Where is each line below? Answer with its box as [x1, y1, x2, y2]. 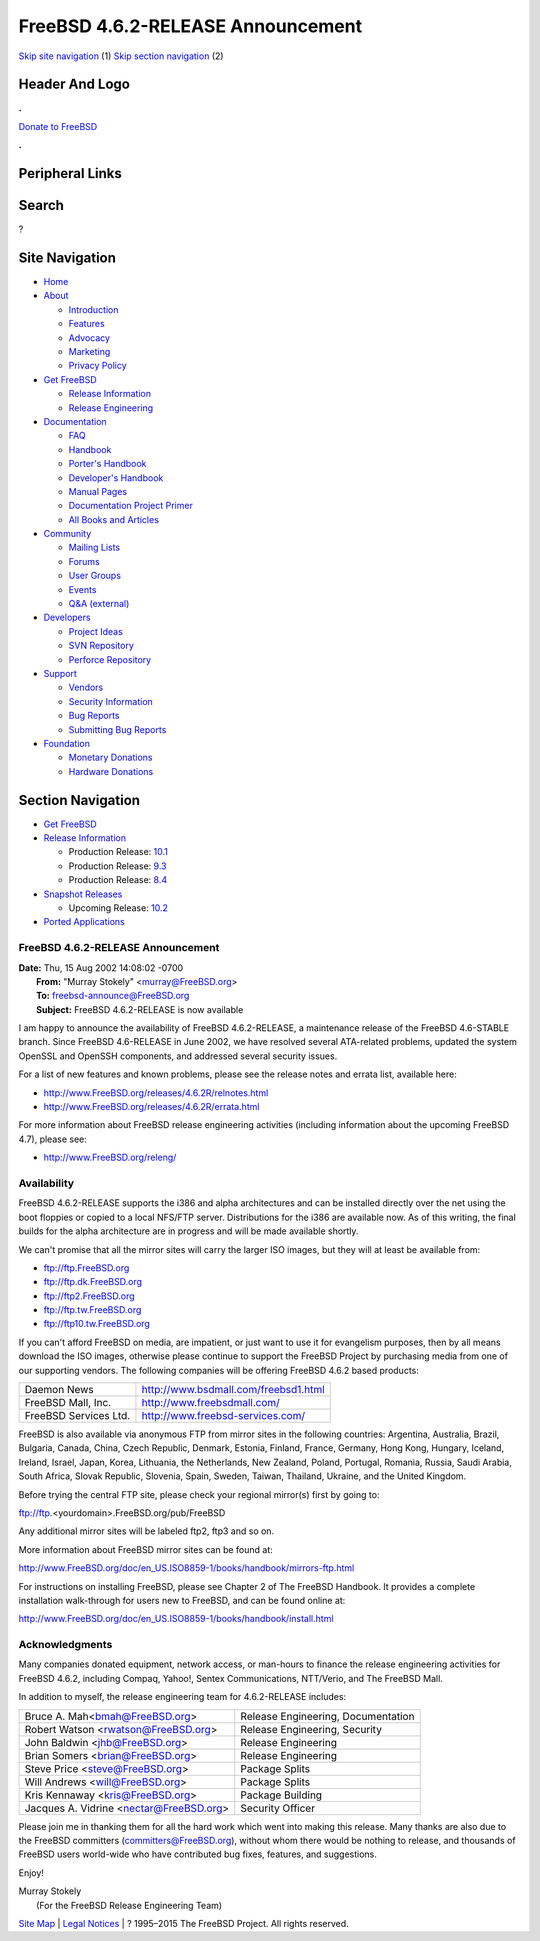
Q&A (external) [68, 598, 130, 610]
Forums [68, 555, 100, 567]
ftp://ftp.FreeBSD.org [43, 1261, 130, 1274]
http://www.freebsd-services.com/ [141, 1409, 305, 1423]
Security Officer [240, 1801, 315, 1815]
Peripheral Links [18, 165, 122, 182]
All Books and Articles [68, 513, 160, 525]
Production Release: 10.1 [68, 846, 169, 858]
